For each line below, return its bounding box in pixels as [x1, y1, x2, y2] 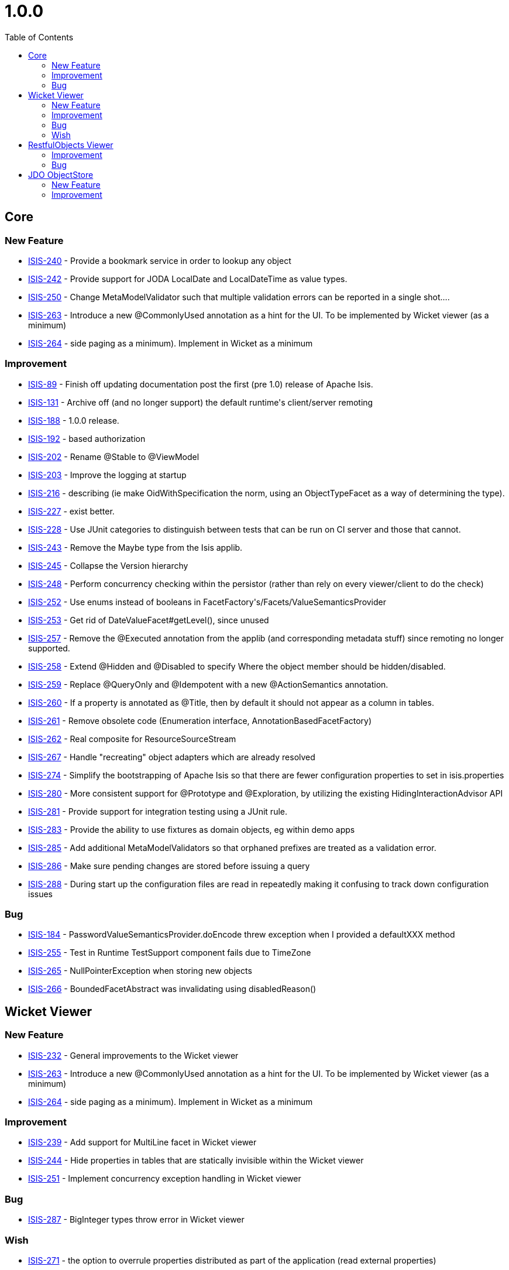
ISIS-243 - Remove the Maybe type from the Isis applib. [28, 542, 243, 552]
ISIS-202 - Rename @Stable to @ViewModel [28, 451, 200, 462]
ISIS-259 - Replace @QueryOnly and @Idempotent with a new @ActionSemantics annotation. [28, 679, 388, 689]
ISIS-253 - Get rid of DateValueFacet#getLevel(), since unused [28, 615, 269, 625]
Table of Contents [5, 32, 74, 42]
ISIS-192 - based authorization [28, 433, 146, 444]
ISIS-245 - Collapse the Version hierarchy [28, 560, 188, 571]
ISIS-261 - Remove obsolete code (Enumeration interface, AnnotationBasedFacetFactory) [28, 715, 372, 726]
